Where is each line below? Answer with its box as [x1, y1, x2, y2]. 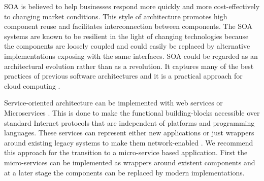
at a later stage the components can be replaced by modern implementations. [4, 167, 245, 177]
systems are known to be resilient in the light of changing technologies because [4, 30, 249, 41]
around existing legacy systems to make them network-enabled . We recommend [4, 137, 253, 148]
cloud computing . [4, 80, 60, 91]
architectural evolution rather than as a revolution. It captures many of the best [4, 60, 254, 71]
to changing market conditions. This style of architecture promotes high [4, 11, 227, 21]
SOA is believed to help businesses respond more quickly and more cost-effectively [4, 1, 260, 11]
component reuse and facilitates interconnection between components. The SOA [4, 21, 253, 31]
